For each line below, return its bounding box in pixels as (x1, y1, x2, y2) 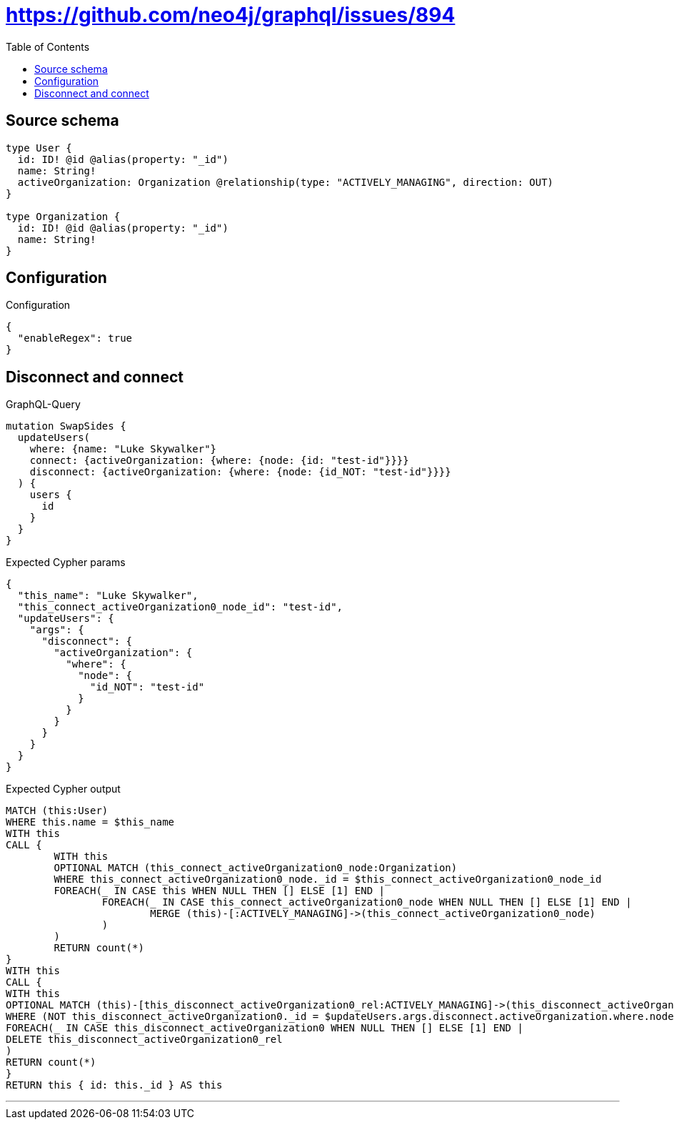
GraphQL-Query (6, 398, 81, 411)
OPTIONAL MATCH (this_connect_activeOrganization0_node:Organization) (54, 862, 458, 874)
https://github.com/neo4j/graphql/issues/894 (6, 3, 456, 27)
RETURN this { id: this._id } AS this (6, 1079, 223, 1091)
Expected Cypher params (6, 556, 126, 569)
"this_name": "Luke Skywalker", (17, 590, 198, 602)
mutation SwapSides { (6, 420, 126, 432)
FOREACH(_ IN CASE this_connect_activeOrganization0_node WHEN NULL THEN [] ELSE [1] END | (101, 896, 632, 908)
